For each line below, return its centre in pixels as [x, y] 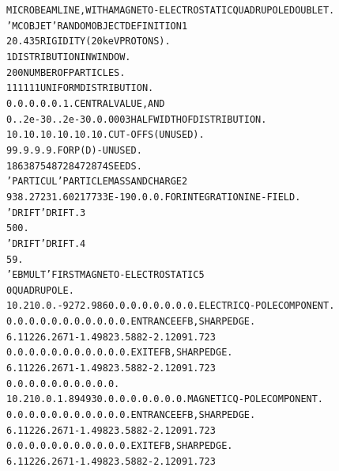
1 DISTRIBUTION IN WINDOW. [69, 57]
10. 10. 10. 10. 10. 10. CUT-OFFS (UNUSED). [105, 135]
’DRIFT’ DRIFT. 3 [46, 213]
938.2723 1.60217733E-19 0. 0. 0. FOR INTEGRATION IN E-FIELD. [154, 197]
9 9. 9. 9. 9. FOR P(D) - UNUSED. [74, 150]
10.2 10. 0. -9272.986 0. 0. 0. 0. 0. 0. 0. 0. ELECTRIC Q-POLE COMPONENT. [171, 306]
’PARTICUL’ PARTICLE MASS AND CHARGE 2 [97, 182]
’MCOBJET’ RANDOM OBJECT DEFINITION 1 [97, 26]
